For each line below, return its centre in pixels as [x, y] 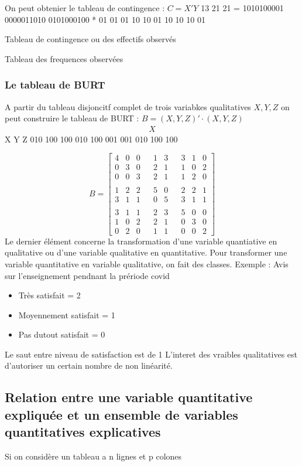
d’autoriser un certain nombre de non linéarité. [89, 365]
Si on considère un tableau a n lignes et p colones [93, 456]
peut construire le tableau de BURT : [72, 118]
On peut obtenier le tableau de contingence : [85, 8]
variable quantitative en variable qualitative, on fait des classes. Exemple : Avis [147, 263]
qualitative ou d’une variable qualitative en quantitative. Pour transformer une [146, 252]
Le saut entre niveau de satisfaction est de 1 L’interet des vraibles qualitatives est [151, 354]
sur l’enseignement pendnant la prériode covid [87, 275]
